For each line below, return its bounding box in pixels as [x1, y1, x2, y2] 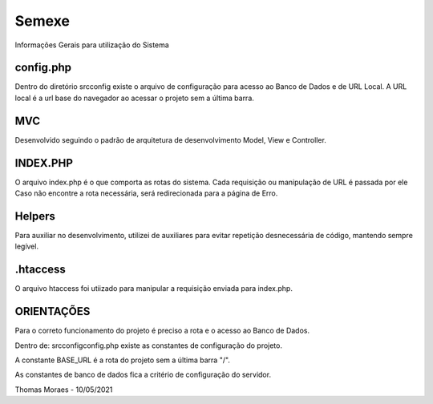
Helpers [14, 209, 55, 223]
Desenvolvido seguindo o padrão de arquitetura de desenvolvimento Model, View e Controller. [14, 135, 326, 144]
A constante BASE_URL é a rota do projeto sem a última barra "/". [14, 355, 230, 365]
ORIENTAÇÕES [14, 305, 91, 318]
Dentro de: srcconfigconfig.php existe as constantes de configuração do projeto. [14, 341, 282, 350]
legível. [14, 241, 39, 252]
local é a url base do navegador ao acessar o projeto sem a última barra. [14, 93, 254, 103]
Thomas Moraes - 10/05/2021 [14, 385, 113, 394]
